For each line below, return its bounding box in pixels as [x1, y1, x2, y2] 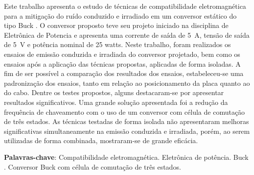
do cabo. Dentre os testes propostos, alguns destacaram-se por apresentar [4, 87, 224, 98]
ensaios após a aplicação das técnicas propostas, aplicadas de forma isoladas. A [4, 58, 241, 69]
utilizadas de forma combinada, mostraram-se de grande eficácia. [4, 135, 198, 146]
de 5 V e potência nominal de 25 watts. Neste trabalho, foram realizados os [4, 39, 231, 50]
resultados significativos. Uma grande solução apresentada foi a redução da [4, 97, 228, 107]
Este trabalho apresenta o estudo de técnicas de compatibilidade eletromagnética [4, 1, 246, 11]
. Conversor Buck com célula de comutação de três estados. [4, 161, 181, 172]
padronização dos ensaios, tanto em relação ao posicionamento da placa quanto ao [4, 77, 250, 88]
